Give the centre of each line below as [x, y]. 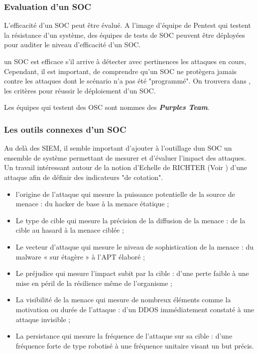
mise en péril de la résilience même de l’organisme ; [94, 283]
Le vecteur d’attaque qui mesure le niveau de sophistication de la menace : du [135, 246]
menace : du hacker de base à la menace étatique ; [92, 204]
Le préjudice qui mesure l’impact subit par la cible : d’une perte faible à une [132, 273]
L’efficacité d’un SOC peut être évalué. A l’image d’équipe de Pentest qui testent [128, 25]
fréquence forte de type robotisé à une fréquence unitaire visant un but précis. [135, 345]
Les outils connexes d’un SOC [65, 129]
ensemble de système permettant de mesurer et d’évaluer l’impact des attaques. [125, 157]
